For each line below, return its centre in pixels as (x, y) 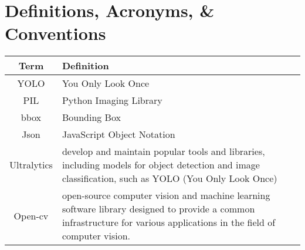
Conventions (55, 33)
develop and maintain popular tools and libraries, (163, 151)
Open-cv (31, 215)
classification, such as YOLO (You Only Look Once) (170, 178)
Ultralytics (31, 165)
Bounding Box (91, 117)
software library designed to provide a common (158, 209)
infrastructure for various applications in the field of (169, 222)
